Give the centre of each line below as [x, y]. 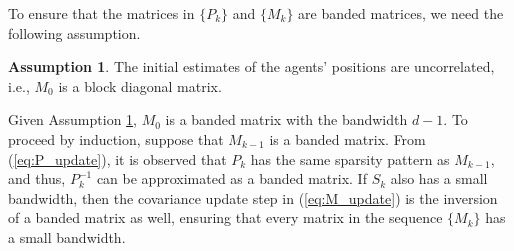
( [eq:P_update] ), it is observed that [117, 158]
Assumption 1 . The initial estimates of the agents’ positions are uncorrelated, [251, 66]
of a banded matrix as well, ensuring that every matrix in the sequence [225, 217]
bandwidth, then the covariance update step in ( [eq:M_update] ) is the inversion [253, 197]
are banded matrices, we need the [401, 13]
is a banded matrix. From [347, 138]
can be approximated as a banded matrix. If [231, 178]
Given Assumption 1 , [72, 119]
